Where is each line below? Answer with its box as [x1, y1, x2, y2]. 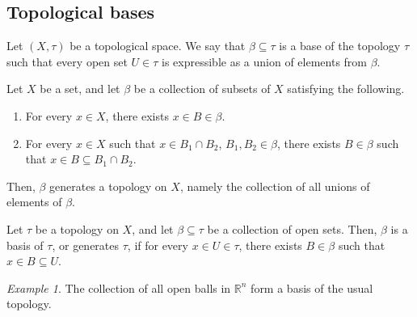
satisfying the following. [287, 80, 405, 97]
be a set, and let [40, 80, 120, 97]
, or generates [52, 236, 120, 253]
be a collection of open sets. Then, [207, 220, 377, 237]
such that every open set [6, 53, 128, 70]
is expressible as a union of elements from [162, 53, 367, 70]
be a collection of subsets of [133, 80, 271, 97]
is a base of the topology [279, 37, 401, 54]
